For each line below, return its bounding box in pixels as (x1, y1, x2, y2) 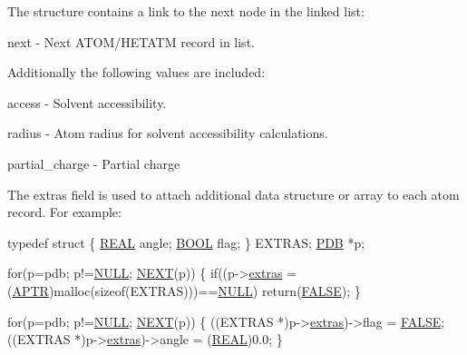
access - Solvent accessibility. (7, 93, 167, 112)
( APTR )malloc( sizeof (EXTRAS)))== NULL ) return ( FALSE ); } (7, 281, 361, 300)
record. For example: (7, 202, 122, 222)
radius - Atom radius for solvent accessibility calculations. (7, 123, 328, 143)
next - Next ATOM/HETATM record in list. (7, 32, 255, 51)
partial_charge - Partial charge (7, 153, 180, 173)
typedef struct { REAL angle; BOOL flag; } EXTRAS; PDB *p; (7, 232, 365, 251)
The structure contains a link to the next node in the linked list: (7, 2, 365, 20)
